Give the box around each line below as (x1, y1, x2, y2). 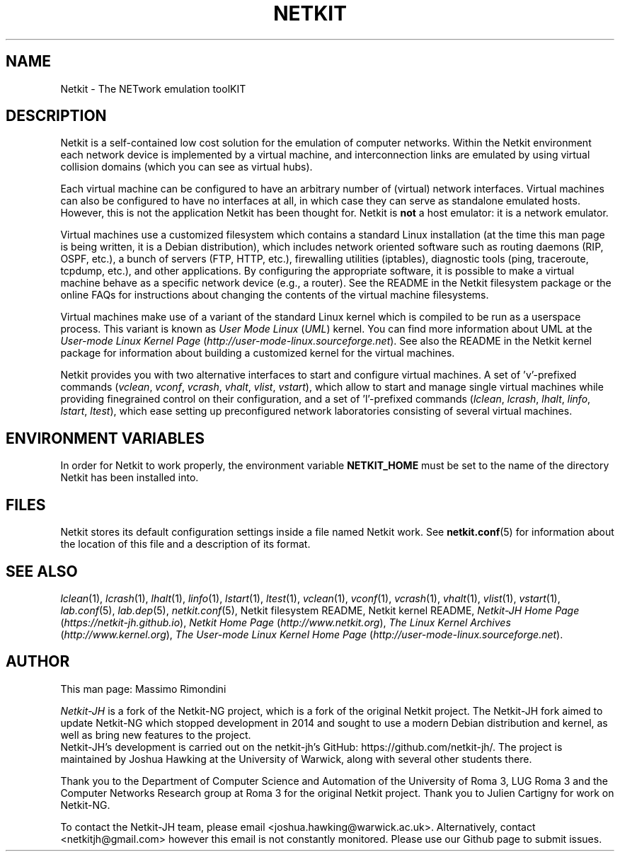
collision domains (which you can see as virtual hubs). (60, 161, 313, 173)
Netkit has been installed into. (60, 471, 199, 484)
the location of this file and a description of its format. (60, 538, 311, 551)
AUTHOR (6, 652, 70, 671)
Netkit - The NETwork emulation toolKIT (60, 82, 246, 95)
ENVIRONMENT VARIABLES (6, 429, 205, 447)
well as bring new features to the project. (60, 728, 251, 741)
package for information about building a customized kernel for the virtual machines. (60, 347, 455, 360)
